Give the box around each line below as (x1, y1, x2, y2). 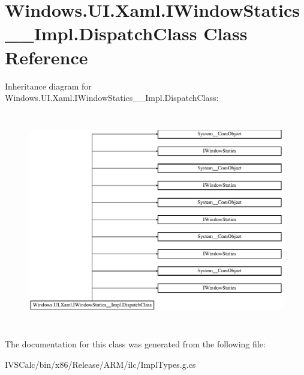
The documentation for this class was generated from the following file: (5, 338, 266, 350)
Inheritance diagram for (5, 79, 92, 92)
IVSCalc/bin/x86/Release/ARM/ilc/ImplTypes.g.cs (5, 358, 196, 371)
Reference (5, 44, 88, 69)
